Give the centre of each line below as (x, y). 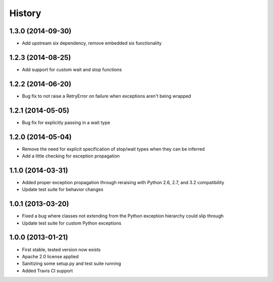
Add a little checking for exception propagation (71, 156)
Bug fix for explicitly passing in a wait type (66, 122)
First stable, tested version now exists (61, 249)
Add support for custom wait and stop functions (72, 69)
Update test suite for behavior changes (63, 190)
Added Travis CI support (48, 270)
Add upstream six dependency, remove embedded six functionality (92, 43)
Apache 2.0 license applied (50, 256)
